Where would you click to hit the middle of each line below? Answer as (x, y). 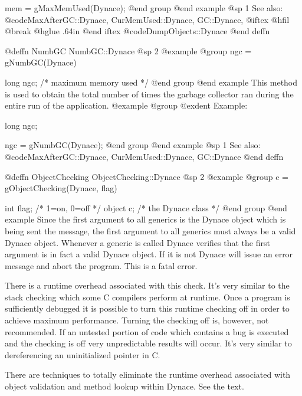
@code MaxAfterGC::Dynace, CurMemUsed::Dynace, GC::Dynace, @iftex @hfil (147, 19)
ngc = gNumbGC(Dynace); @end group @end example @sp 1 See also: (133, 145)
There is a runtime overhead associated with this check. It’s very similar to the (147, 285)
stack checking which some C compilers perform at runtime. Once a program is (147, 297)
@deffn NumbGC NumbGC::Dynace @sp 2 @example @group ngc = (128, 50)
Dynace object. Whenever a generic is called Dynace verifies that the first (137, 242)
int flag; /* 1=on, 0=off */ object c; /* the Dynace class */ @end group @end (146, 207)
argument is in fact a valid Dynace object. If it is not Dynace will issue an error (149, 254)
